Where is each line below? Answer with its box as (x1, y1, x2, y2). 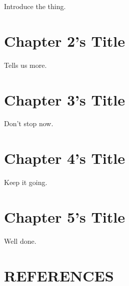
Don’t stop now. (4, 118, 53, 129)
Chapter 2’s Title (4, 30, 125, 51)
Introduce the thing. (4, 1, 66, 11)
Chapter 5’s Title (4, 206, 125, 227)
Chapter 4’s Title (4, 148, 125, 168)
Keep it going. (4, 177, 47, 187)
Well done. (4, 235, 36, 246)
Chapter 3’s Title (4, 89, 125, 110)
